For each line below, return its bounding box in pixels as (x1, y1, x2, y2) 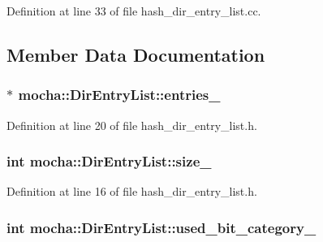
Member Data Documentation (6, 41, 265, 67)
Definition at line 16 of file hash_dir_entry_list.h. (6, 183, 257, 200)
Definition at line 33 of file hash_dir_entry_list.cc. (6, 2, 261, 19)
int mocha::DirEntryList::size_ (6, 151, 212, 171)
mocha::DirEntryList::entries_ (18, 84, 221, 105)
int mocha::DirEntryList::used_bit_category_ (6, 217, 317, 237)
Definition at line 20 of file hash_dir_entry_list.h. (6, 116, 257, 133)
